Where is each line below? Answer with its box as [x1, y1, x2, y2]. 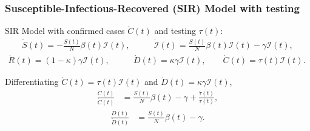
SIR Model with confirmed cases [5, 24, 125, 37]
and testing [154, 24, 196, 37]
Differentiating [5, 75, 59, 88]
